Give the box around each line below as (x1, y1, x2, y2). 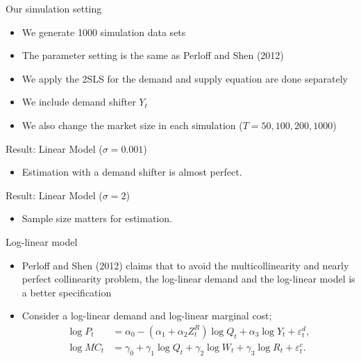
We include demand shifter (22, 94, 136, 109)
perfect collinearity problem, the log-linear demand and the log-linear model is (22, 271, 355, 286)
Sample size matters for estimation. (22, 211, 172, 226)
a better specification (22, 285, 112, 299)
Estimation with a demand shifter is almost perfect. (22, 165, 242, 179)
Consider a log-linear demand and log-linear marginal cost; (22, 308, 272, 323)
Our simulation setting (6, 1, 102, 15)
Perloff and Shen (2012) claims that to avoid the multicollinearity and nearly (22, 258, 349, 272)
